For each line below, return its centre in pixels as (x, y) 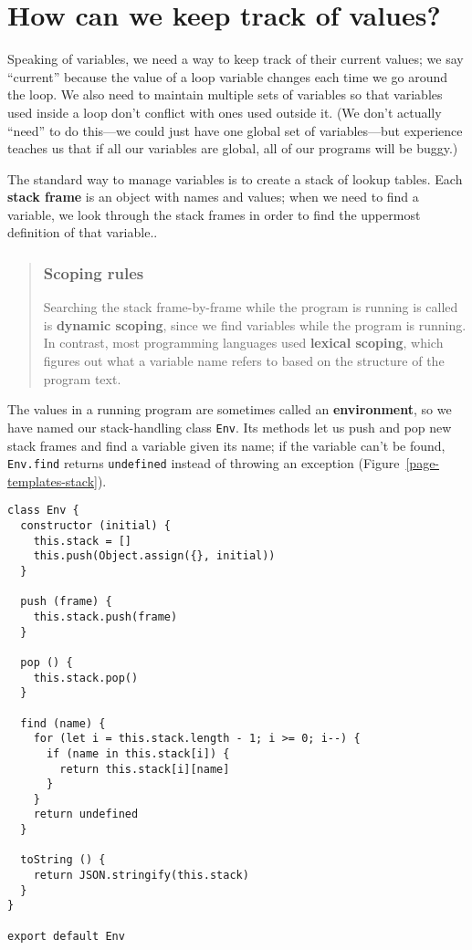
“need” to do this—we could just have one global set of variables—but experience (235, 130)
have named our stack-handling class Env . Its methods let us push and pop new (230, 427)
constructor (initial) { (95, 526)
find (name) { (63, 723)
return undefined (86, 814)
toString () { (63, 860)
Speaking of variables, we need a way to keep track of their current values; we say (236, 59)
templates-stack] (52, 480)
